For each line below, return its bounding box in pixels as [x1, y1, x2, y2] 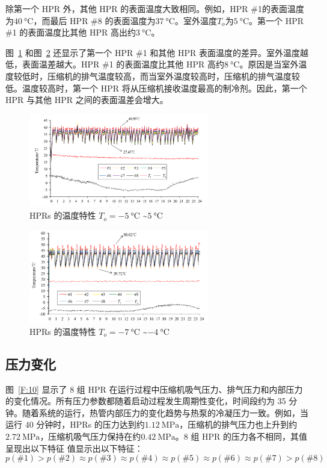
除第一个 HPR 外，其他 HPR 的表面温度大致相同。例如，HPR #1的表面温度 [5, 2, 304, 14]
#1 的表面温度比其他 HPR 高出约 [5, 26, 136, 39]
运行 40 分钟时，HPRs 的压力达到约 [5, 418, 145, 431]
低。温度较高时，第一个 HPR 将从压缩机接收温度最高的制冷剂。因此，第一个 [5, 81, 307, 94]
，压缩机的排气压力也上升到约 [179, 418, 298, 431]
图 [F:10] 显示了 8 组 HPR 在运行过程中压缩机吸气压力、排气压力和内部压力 [5, 382, 303, 395]
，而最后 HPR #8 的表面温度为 [33, 14, 156, 27]
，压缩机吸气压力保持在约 [40, 430, 141, 443]
